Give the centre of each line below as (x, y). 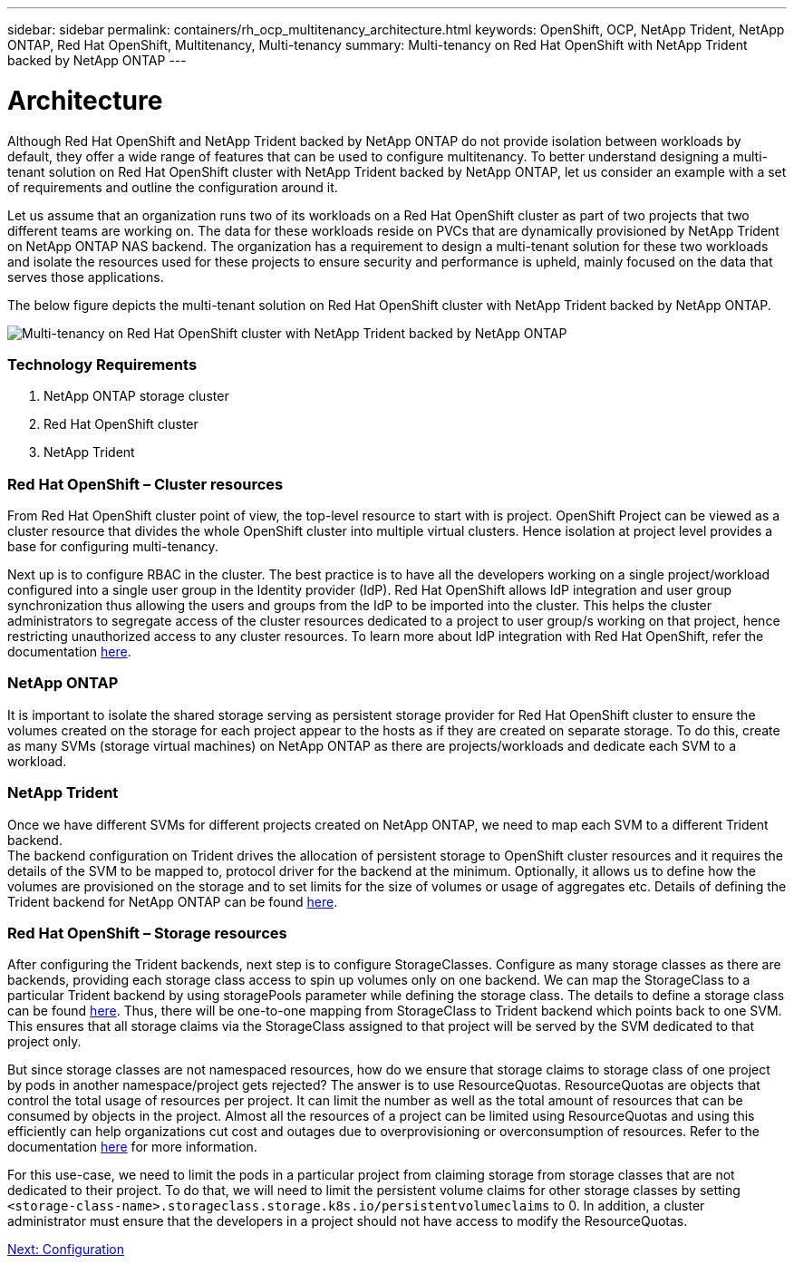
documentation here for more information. (132, 1147)
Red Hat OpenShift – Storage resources (147, 933)
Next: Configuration (66, 1249)
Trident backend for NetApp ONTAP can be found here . (173, 901)
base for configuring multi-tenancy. (113, 546)
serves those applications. (86, 277)
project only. (44, 1042)
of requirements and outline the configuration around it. (173, 187)
